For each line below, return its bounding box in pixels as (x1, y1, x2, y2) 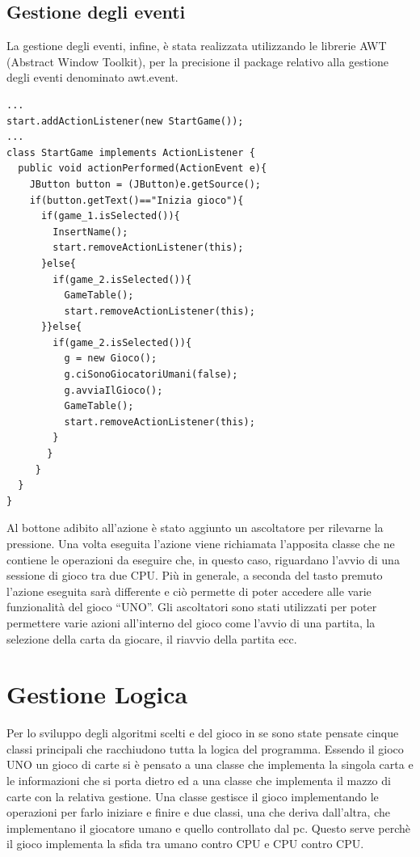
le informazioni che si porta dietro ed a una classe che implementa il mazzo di (6, 772, 391, 789)
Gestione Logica (6, 678, 188, 711)
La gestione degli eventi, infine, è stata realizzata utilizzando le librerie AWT (6, 37, 387, 54)
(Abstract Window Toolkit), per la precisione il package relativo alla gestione (6, 53, 388, 70)
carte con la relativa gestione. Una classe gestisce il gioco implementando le (6, 787, 379, 804)
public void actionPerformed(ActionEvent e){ (18, 163, 267, 175)
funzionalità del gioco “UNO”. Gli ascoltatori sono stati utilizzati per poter (6, 598, 377, 615)
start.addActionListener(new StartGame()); (6, 115, 244, 127)
